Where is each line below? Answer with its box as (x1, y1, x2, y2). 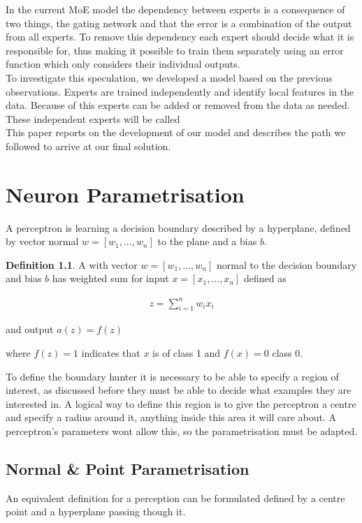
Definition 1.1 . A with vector (6, 257, 138, 272)
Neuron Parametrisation (6, 179, 245, 208)
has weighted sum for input (52, 271, 169, 286)
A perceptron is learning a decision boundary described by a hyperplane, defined (6, 220, 351, 235)
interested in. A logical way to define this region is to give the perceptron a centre (6, 396, 356, 411)
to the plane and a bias (157, 234, 257, 249)
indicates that (81, 345, 140, 360)
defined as (244, 271, 287, 286)
